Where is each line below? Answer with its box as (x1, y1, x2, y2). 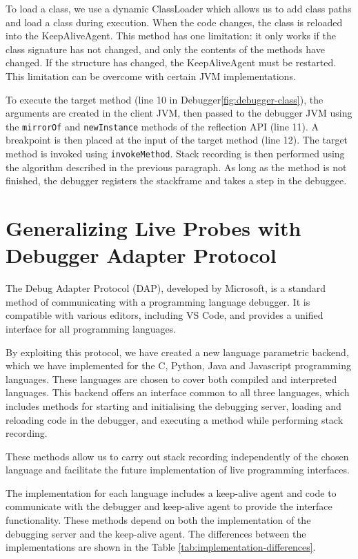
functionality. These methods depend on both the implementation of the (6, 513, 311, 527)
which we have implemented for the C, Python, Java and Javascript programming (6, 358, 351, 373)
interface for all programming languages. (6, 321, 177, 335)
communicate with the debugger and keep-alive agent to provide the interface (6, 499, 332, 513)
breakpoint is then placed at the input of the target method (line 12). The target (6, 133, 348, 147)
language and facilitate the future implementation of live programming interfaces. (6, 462, 350, 477)
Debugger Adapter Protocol (6, 241, 277, 269)
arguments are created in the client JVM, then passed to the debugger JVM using (6, 106, 352, 120)
